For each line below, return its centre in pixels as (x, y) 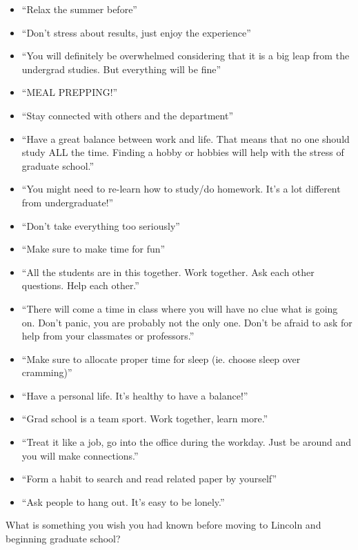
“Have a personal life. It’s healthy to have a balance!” (135, 395)
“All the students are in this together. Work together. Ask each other (168, 272)
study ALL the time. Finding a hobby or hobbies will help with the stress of (183, 152)
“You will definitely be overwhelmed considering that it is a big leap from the (186, 56)
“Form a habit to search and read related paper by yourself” (149, 479)
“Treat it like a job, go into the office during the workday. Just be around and (187, 442)
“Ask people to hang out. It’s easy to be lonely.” (123, 501)
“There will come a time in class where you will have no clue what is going (180, 308)
